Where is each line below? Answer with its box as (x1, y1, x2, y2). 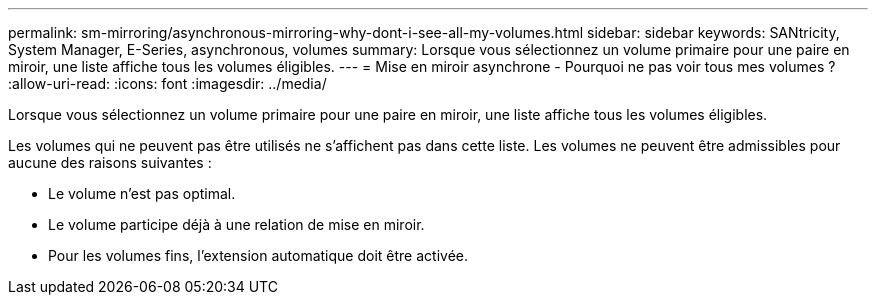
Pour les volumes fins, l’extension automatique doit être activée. (48, 247, 468, 264)
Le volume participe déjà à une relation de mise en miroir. (48, 216, 425, 233)
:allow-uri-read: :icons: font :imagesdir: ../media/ (8, 75, 327, 92)
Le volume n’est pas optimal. (48, 185, 236, 202)
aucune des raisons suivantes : (8, 154, 212, 171)
